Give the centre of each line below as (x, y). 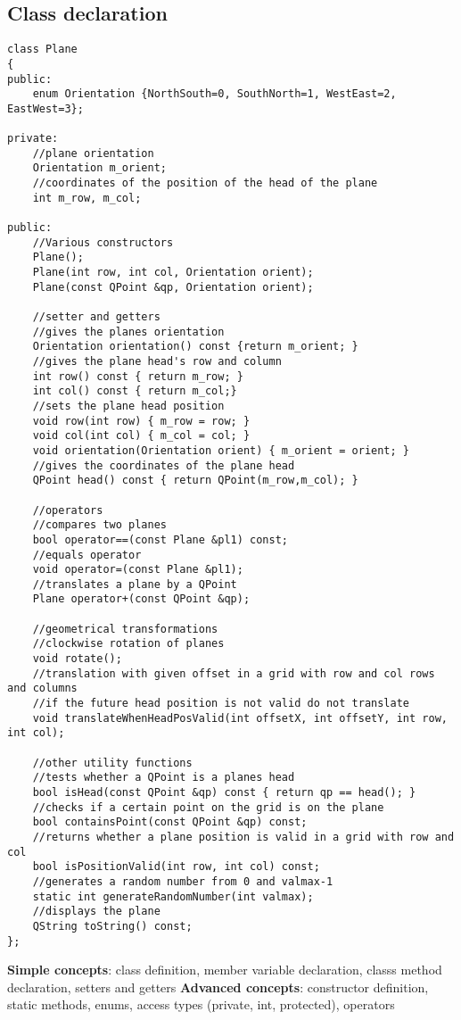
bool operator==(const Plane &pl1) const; (160, 539)
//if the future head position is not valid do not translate (221, 704)
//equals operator (87, 555)
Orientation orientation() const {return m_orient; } (195, 347)
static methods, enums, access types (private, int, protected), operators (201, 1004)
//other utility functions (112, 763)
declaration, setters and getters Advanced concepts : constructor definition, (218, 987)
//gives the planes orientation (128, 332)
